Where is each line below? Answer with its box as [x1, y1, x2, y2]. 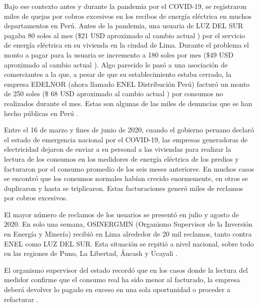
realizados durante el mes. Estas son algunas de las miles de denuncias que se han [4, 98, 252, 108]
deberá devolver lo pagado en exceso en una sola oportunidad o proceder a [4, 284, 231, 295]
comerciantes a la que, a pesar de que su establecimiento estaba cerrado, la [4, 69, 232, 79]
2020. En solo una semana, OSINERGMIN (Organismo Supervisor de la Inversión [4, 219, 253, 229]
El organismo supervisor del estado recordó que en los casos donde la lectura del [4, 264, 248, 275]
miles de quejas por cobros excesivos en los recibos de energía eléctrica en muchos [4, 10, 252, 21]
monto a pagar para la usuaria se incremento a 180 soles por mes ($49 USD [4, 49, 234, 60]
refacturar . [4, 294, 38, 304]
